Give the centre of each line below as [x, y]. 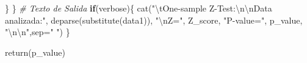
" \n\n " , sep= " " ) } [38, 32]
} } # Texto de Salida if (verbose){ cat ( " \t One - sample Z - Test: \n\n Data [139, 8]
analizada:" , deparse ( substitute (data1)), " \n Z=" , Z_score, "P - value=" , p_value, [154, 20]
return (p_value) [35, 52]
